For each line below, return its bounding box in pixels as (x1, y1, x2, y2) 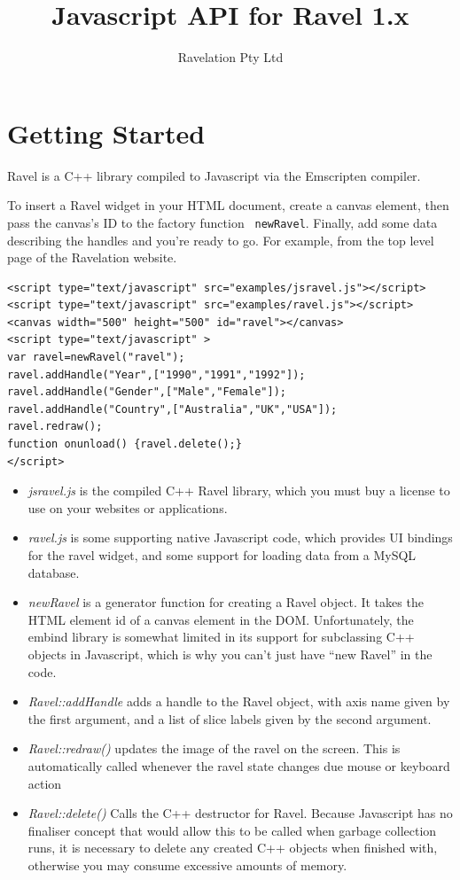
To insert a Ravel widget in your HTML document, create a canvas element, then (7, 196, 449, 214)
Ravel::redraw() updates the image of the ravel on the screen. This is (27, 739, 401, 758)
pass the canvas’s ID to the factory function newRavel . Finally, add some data (7, 213, 438, 231)
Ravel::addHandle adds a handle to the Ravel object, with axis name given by (27, 692, 450, 711)
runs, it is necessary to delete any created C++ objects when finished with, (27, 838, 438, 857)
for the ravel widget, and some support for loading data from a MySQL (27, 546, 417, 564)
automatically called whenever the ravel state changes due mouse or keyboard (27, 756, 450, 775)
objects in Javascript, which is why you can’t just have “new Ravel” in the (27, 644, 433, 663)
